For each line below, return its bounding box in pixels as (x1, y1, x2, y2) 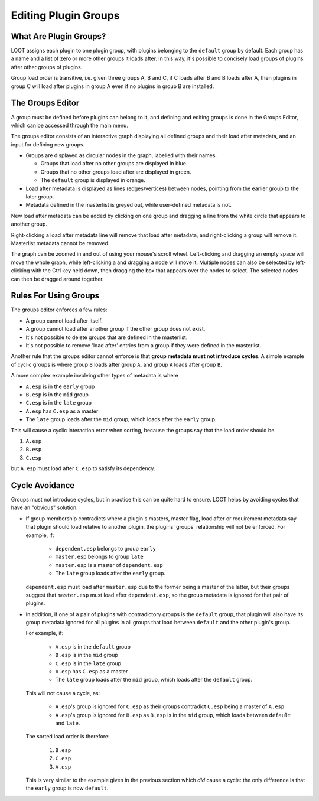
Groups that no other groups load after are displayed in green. (40, 168, 191, 175)
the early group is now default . (25, 784, 109, 792)
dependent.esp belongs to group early (55, 545, 156, 552)
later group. (25, 193, 54, 200)
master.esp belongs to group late (55, 553, 144, 561)
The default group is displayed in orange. (40, 177, 146, 184)
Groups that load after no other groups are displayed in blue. (40, 160, 188, 167)
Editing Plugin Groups (11, 9, 121, 22)
